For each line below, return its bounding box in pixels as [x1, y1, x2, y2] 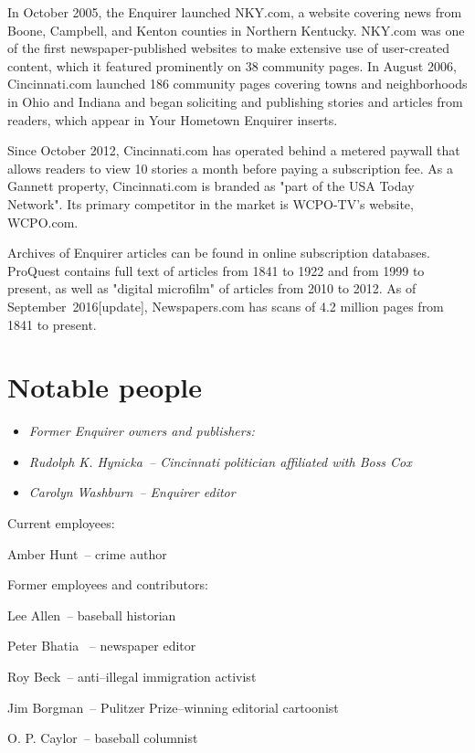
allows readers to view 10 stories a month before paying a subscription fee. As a [7, 158, 453, 177]
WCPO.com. [7, 212, 79, 231]
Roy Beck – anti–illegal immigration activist [7, 666, 257, 685]
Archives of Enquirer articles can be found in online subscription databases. [7, 243, 430, 262]
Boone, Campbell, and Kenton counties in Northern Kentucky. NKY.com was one [7, 20, 465, 39]
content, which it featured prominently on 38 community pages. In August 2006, [7, 56, 457, 75]
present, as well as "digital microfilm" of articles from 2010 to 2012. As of [7, 279, 417, 298]
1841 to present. [7, 314, 97, 334]
